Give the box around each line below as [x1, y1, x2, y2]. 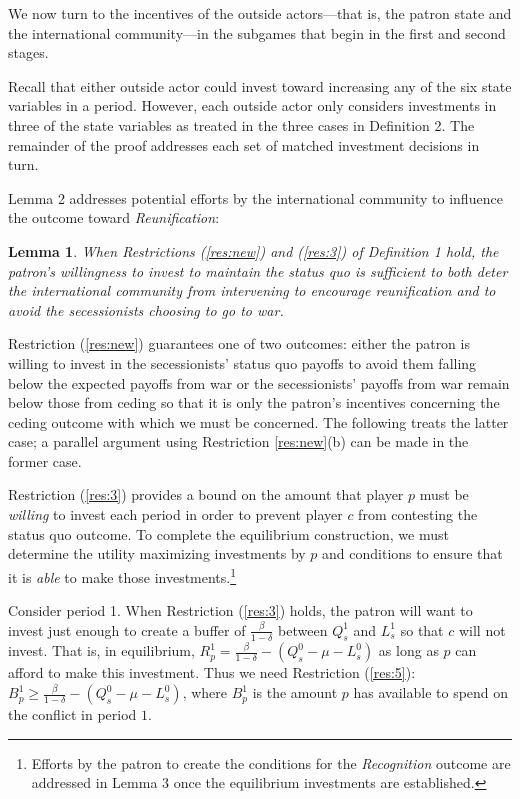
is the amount [252, 682, 338, 703]
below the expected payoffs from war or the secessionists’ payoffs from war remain [8, 372, 510, 393]
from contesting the [358, 504, 478, 525]
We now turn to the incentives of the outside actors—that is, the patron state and [8, 3, 512, 23]
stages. [8, 42, 49, 63]
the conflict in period [8, 704, 137, 725]
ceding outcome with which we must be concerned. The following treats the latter [8, 411, 509, 432]
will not [458, 619, 506, 640]
